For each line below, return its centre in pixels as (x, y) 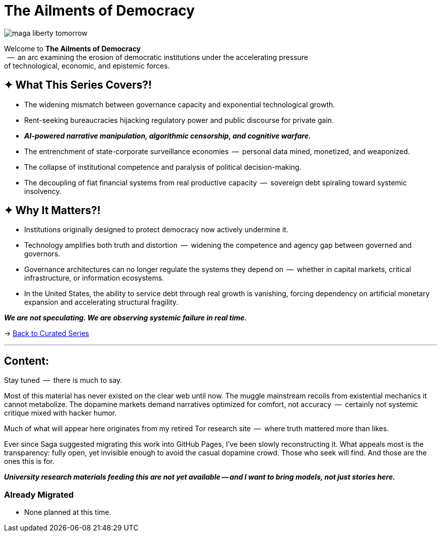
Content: (27, 361)
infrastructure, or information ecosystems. (94, 278)
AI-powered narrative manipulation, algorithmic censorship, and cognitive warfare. (168, 136)
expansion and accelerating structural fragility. (101, 302)
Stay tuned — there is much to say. (63, 380)
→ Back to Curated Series (47, 333)
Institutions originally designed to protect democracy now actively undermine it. (156, 230)
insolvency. (43, 191)
